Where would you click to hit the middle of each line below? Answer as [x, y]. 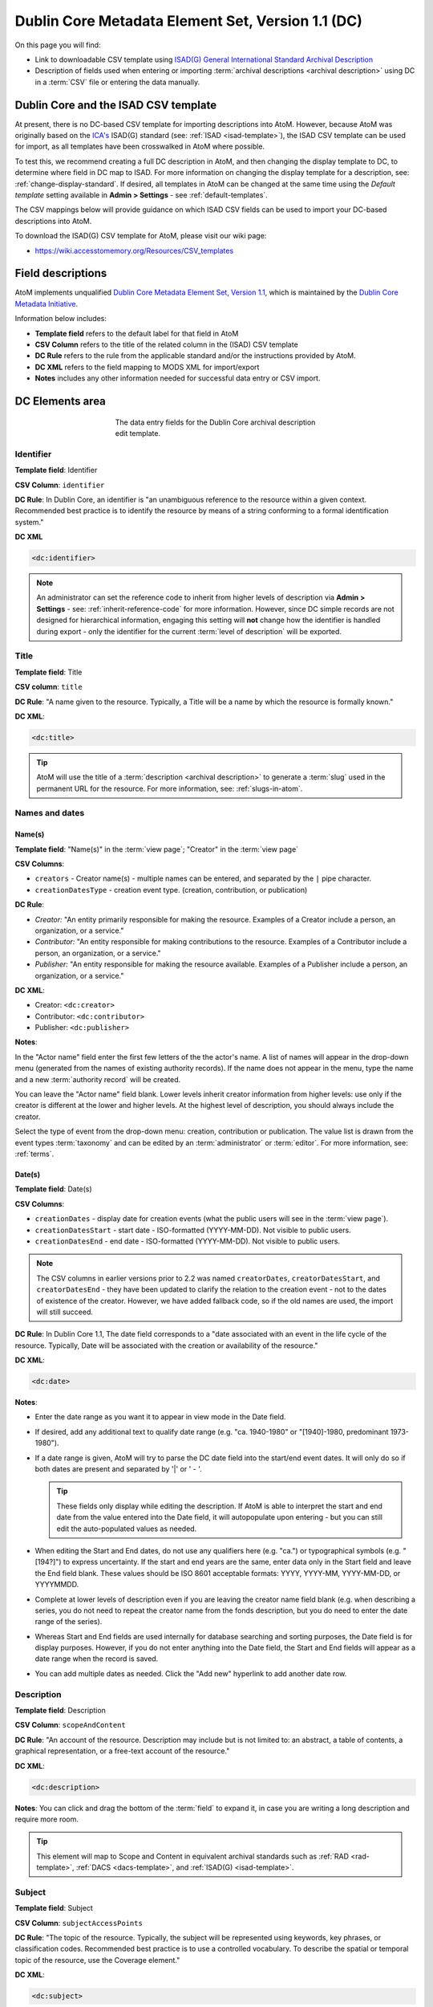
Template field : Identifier [56, 470]
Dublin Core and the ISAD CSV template [115, 105]
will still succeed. [65, 1312]
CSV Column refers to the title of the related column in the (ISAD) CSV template [166, 344]
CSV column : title [49, 687]
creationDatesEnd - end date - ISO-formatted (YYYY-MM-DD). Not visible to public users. [188, 1241]
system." [29, 522]
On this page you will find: [58, 45]
